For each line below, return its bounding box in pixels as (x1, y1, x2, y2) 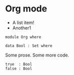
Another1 (12, 24, 31, 30)
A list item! (12, 19, 34, 25)
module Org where (5, 34, 41, 39)
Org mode (5, 3, 47, 14)
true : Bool (5, 61, 32, 66)
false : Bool (5, 66, 32, 71)
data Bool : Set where (5, 43, 52, 48)
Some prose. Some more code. (5, 52, 69, 58)
